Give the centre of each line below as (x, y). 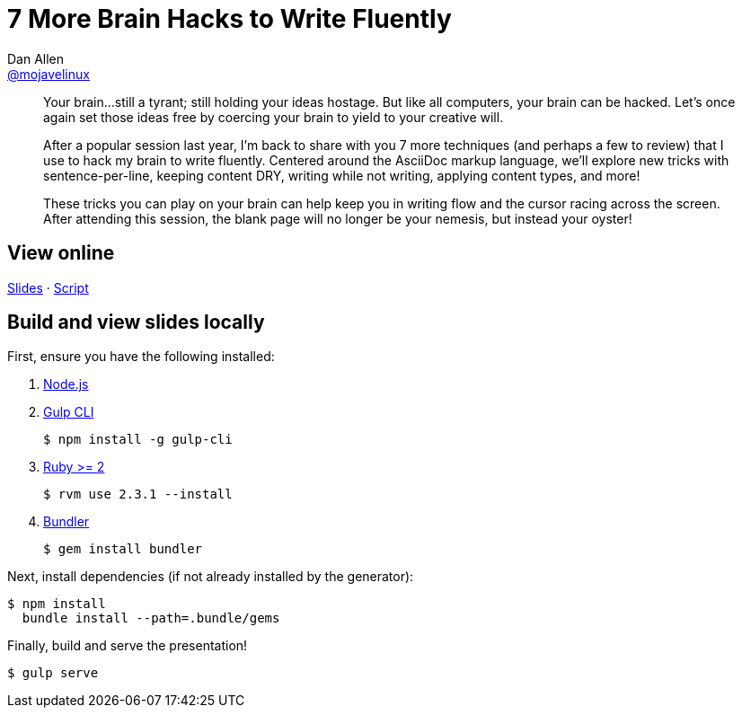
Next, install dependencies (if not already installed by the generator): (211, 577)
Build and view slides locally (136, 322)
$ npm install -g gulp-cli (138, 440)
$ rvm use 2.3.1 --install (138, 494)
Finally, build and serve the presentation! (128, 646)
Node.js (66, 384)
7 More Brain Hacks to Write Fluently (230, 19)
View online (61, 253)
